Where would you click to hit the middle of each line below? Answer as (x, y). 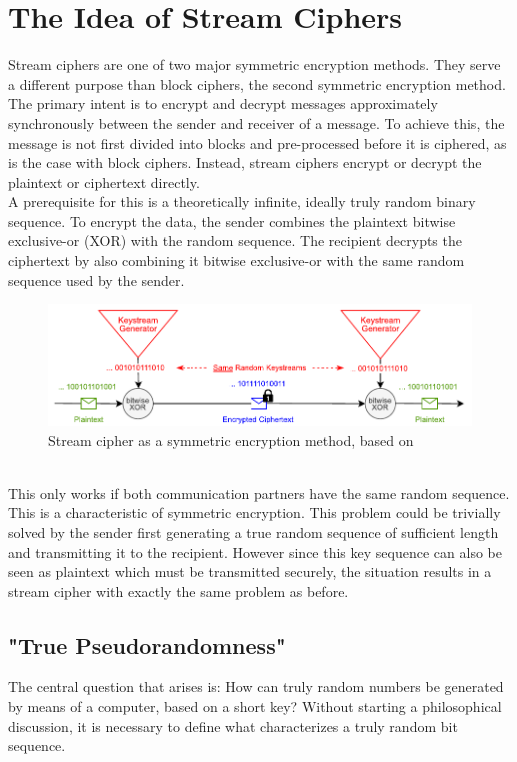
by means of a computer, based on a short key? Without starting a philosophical (255, 706)
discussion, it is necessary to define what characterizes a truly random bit (233, 725)
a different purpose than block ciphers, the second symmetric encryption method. (257, 83)
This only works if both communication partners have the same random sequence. (259, 492)
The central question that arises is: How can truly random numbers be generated (256, 686)
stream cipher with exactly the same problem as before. (178, 590)
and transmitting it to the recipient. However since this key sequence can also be (255, 551)
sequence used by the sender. (96, 279)
